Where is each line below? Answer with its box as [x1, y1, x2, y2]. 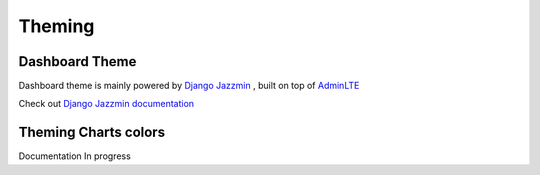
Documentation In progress [18, 150, 132, 162]
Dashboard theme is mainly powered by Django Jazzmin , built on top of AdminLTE [18, 80, 360, 92]
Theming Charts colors [18, 124, 165, 141]
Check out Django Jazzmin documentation [18, 98, 195, 110]
